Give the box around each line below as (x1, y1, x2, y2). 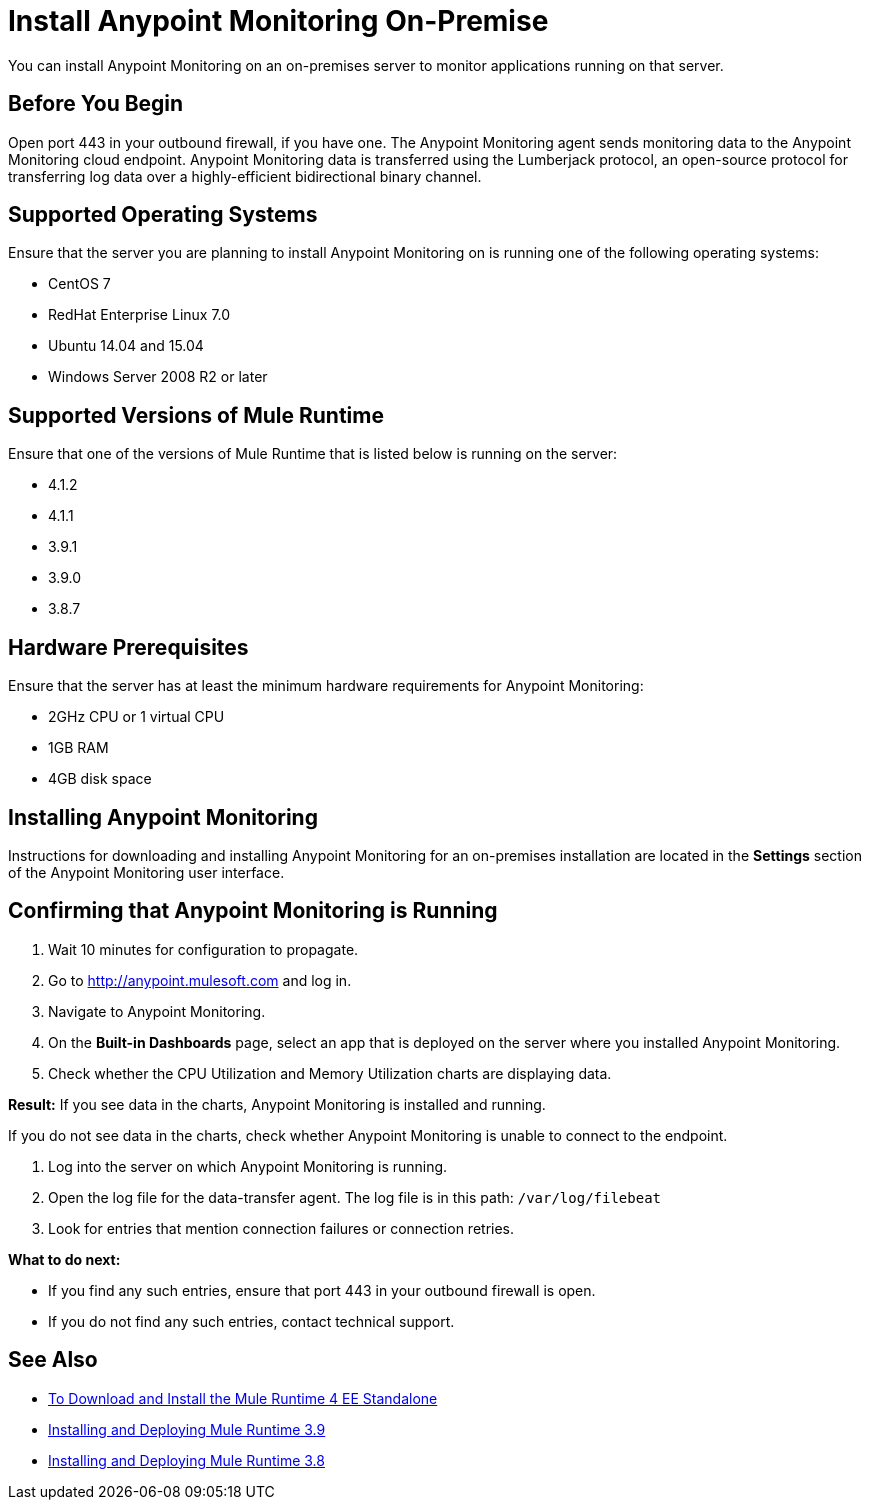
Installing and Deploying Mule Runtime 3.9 (48, 1420, 326, 1438)
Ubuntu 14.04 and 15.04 (48, 337, 204, 355)
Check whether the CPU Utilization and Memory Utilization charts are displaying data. (48, 1064, 612, 1082)
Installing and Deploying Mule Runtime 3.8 (48, 1451, 325, 1469)
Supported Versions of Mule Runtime (8, 402, 384, 428)
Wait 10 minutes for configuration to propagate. (48, 940, 359, 958)
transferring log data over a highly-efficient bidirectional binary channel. (8, 167, 482, 185)
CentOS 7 (48, 275, 111, 293)
